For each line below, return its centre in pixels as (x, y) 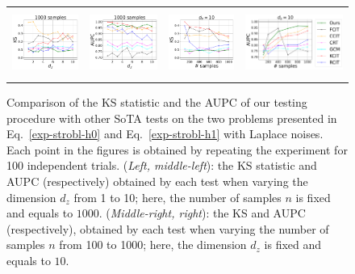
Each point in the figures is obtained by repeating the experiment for (177, 149)
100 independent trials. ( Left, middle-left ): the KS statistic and (162, 165)
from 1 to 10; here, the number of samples (177, 197)
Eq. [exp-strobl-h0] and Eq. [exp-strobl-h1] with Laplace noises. (165, 134)
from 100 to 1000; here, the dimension (153, 244)
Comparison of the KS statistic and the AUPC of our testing (157, 101)
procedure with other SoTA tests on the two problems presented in (172, 118)
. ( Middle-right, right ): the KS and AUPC (202, 213)
